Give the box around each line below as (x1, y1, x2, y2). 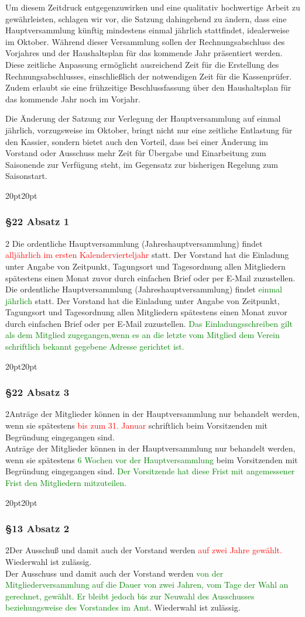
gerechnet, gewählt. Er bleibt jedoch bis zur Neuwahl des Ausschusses (5, 590, 255, 602)
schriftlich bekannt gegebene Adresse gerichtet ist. (5, 340, 184, 353)
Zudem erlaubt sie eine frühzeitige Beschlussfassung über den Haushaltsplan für (5, 81, 292, 94)
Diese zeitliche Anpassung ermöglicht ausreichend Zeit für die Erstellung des (5, 58, 279, 70)
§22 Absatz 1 (5, 214, 70, 229)
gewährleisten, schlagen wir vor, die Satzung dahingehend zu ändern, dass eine (5, 12, 287, 25)
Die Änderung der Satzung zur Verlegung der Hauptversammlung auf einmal (5, 112, 281, 125)
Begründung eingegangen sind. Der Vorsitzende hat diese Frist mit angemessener (5, 465, 295, 477)
